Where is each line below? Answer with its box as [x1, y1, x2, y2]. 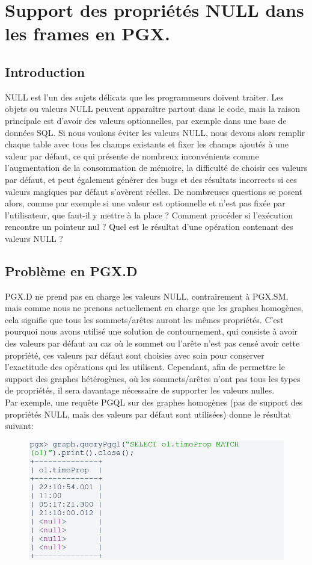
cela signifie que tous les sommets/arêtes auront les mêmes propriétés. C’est [5, 313, 284, 326]
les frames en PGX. [5, 21, 170, 46]
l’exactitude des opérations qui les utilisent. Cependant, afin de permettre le [5, 360, 285, 373]
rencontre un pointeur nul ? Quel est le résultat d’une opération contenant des [5, 220, 293, 233]
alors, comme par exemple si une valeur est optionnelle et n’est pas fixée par [5, 197, 286, 209]
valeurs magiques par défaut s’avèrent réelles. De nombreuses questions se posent [5, 185, 302, 197]
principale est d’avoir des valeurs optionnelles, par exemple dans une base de [5, 114, 287, 126]
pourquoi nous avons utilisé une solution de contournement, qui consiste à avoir [5, 325, 298, 338]
